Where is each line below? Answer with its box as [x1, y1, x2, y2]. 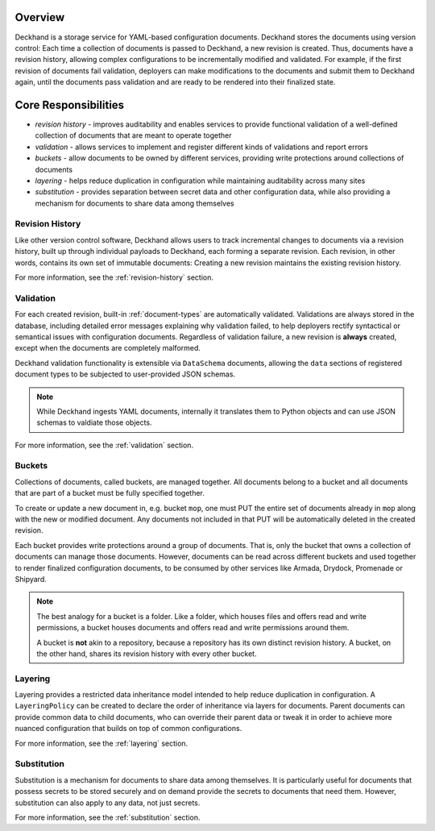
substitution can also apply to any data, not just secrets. [14, 798, 201, 808]
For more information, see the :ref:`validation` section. [14, 440, 193, 450]
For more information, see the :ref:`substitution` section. [14, 812, 201, 822]
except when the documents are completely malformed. [14, 343, 201, 353]
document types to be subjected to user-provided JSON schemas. [14, 369, 236, 379]
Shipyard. [14, 574, 48, 584]
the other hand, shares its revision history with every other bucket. [36, 649, 257, 659]
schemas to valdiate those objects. [36, 418, 152, 427]
